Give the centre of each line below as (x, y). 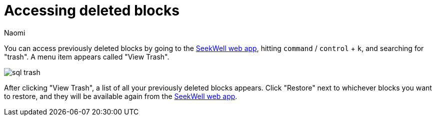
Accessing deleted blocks (92, 10)
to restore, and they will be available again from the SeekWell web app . (121, 96)
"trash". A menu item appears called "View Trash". (87, 56)
